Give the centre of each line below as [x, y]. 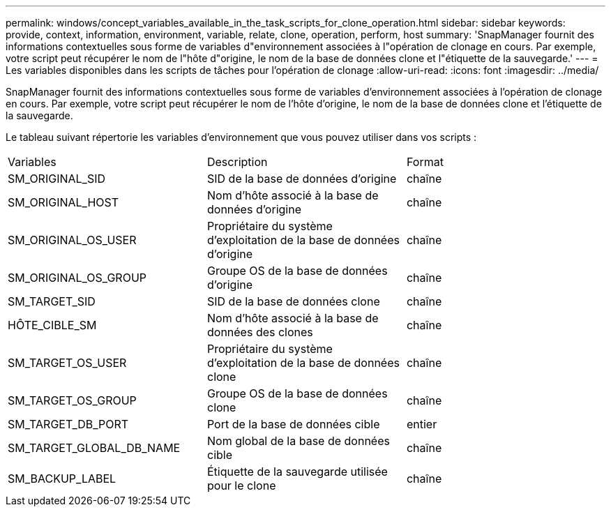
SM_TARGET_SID [52, 301]
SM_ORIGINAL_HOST [63, 202]
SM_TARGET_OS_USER [67, 363]
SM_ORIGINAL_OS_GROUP [77, 278]
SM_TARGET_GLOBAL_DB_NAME [94, 448]
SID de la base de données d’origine [302, 179]
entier [422, 424]
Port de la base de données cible [293, 424]
